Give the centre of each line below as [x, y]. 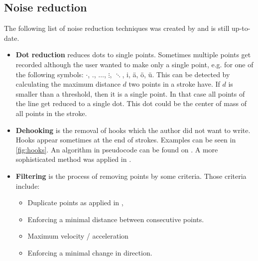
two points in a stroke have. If [174, 84]
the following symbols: [50, 74]
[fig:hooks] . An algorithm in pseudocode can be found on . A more [117, 149]
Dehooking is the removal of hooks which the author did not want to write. [133, 130]
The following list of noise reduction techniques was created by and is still [117, 28]
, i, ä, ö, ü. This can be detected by [176, 74]
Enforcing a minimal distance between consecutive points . [116, 219]
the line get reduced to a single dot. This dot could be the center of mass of [131, 103]
